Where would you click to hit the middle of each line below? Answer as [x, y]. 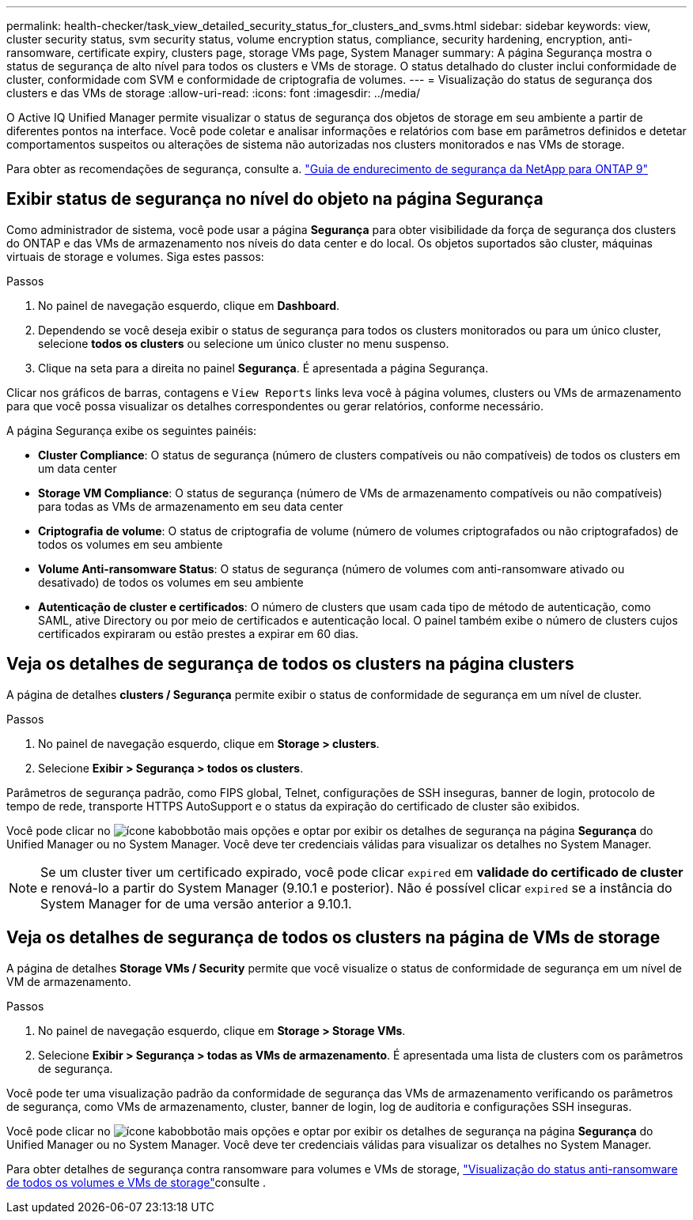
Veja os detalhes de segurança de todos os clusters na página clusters [290, 664]
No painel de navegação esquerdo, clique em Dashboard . [189, 305]
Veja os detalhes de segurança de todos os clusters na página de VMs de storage [333, 938]
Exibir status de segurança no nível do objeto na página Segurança [275, 199]
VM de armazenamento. [69, 981]
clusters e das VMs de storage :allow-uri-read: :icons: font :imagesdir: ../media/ [214, 93]
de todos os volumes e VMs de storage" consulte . [136, 1182]
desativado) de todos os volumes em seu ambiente [171, 582]
